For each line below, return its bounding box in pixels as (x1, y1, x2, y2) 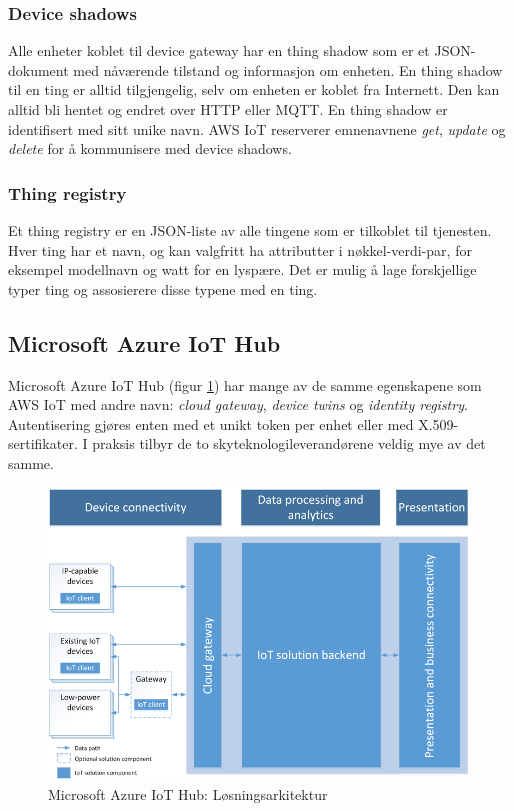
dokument (8, 59, 69, 80)
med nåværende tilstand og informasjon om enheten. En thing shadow (73, 59, 503, 80)
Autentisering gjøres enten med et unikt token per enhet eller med (8, 413, 414, 434)
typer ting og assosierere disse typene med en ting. (8, 278, 318, 299)
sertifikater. (8, 433, 78, 454)
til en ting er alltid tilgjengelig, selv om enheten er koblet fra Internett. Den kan (8, 79, 500, 100)
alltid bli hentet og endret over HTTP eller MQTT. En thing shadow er (8, 99, 448, 119)
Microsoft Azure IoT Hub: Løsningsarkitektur (48, 784, 328, 805)
